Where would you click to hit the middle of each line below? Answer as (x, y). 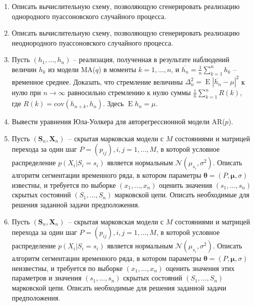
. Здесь (113, 103)
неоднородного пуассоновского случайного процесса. (92, 42)
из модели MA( (72, 69)
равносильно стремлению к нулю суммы (129, 92)
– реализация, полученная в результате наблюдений (151, 59)
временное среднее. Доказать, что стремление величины (97, 81)
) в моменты (117, 69)
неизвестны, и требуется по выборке (67, 268)
